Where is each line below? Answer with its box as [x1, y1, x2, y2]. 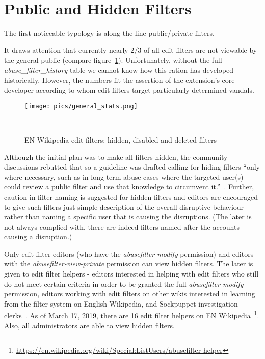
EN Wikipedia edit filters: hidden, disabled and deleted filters [24, 134, 217, 145]
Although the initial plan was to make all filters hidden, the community [4, 151, 228, 162]
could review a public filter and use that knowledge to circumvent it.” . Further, [4, 181, 254, 192]
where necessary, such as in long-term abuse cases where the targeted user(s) [4, 171, 244, 182]
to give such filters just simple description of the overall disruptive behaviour [4, 201, 244, 212]
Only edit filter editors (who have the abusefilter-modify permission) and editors [4, 248, 254, 259]
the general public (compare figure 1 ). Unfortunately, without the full [4, 54, 222, 65]
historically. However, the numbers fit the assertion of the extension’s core [4, 74, 235, 85]
